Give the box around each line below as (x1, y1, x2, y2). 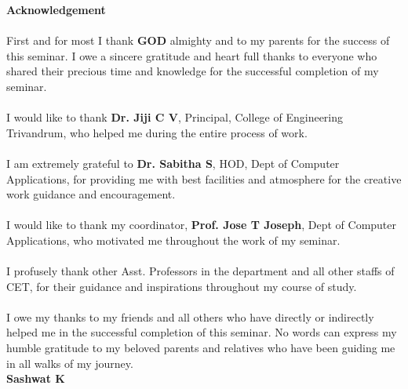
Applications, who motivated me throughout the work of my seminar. (6, 231, 341, 248)
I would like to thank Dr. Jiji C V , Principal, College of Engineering (6, 109, 344, 125)
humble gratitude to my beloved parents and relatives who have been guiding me (6, 340, 395, 356)
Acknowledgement (6, 2, 106, 17)
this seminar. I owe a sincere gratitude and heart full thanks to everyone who (6, 47, 377, 64)
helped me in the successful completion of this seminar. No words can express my (6, 324, 397, 340)
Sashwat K (6, 370, 65, 387)
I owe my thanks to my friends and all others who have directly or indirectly (6, 308, 374, 325)
